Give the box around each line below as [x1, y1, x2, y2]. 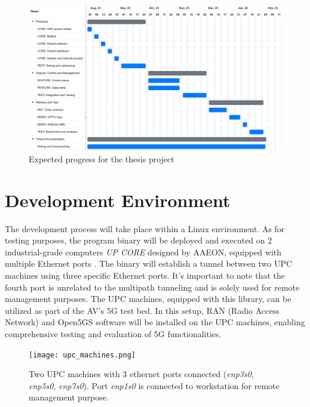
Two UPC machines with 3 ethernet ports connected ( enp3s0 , [29, 368, 254, 380]
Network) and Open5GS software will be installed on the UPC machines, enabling [5, 316, 305, 328]
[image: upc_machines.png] [29, 350, 136, 359]
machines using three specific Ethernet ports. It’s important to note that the [5, 269, 285, 281]
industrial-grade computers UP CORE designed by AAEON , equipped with [5, 245, 282, 258]
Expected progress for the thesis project [29, 152, 174, 165]
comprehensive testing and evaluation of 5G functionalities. [5, 327, 222, 340]
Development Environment [5, 187, 231, 212]
